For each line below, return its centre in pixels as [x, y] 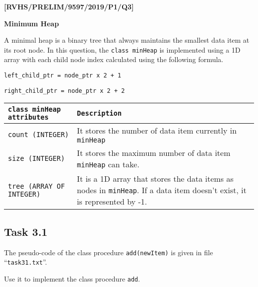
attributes [28, 117]
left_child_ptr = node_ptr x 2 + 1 [63, 76]
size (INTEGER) [36, 159]
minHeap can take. [108, 164]
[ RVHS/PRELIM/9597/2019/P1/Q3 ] [69, 6]
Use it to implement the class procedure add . [72, 278]
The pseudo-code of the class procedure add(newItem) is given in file [109, 252]
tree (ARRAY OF [36, 186]
